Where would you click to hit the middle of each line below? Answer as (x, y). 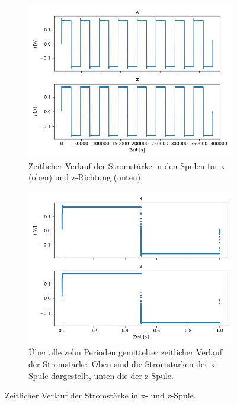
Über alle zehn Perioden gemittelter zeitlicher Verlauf (126, 352)
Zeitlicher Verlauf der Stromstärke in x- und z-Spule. (100, 395)
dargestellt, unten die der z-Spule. (112, 375)
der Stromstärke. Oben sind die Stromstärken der (118, 363)
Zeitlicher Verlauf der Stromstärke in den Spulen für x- (128, 165)
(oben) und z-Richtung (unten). (86, 177)
